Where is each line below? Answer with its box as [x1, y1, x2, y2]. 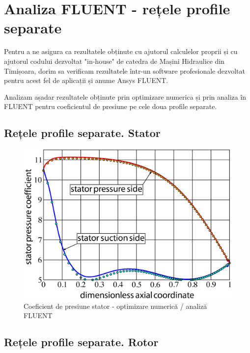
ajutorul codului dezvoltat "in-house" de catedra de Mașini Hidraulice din [4, 55, 225, 66]
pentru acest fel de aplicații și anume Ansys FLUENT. [4, 75, 168, 85]
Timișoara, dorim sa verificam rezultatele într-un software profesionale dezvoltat [4, 65, 245, 76]
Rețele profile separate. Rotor [4, 334, 159, 350]
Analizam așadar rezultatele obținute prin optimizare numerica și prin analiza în [4, 91, 247, 102]
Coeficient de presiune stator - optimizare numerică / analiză [24, 300, 207, 311]
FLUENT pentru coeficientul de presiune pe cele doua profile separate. [4, 101, 217, 111]
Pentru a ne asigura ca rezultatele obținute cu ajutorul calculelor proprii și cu [4, 46, 238, 56]
